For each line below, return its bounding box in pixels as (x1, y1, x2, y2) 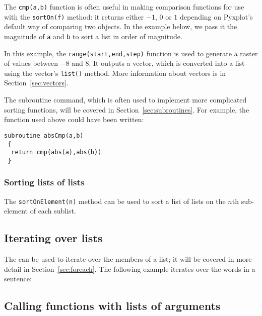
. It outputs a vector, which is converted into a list (89, 58, 245, 68)
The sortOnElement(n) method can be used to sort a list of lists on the (4, 195, 226, 206)
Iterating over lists (4, 230, 103, 246)
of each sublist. (30, 205, 76, 216)
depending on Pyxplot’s (179, 11, 253, 22)
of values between (4, 58, 58, 68)
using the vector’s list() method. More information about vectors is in (4, 67, 226, 78)
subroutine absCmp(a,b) (4, 132, 84, 139)
